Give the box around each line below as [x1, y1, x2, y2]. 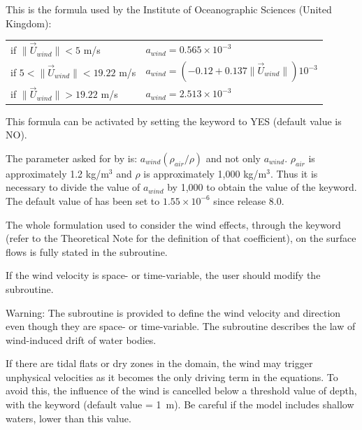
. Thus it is [270, 166, 318, 180]
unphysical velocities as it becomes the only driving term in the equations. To [6, 369, 338, 384]
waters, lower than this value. [6, 410, 131, 425]
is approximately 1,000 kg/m [143, 166, 267, 180]
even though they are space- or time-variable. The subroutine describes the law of [6, 319, 356, 334]
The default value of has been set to [6, 193, 160, 208]
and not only [205, 150, 261, 165]
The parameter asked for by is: [6, 150, 138, 165]
